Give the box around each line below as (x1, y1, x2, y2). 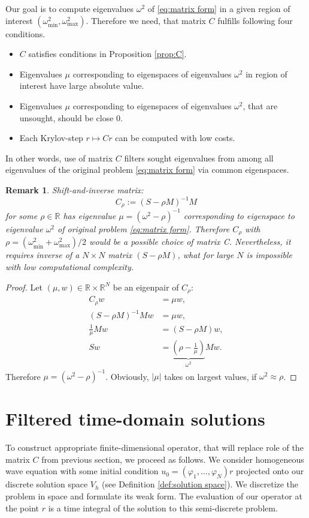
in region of (246, 67, 287, 80)
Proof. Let (5, 280, 43, 293)
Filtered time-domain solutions (5, 406, 265, 431)
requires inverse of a (5, 248, 80, 261)
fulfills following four (217, 14, 293, 26)
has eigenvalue (63, 209, 116, 221)
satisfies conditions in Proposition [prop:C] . (28, 47, 187, 60)
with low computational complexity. (5, 261, 134, 273)
